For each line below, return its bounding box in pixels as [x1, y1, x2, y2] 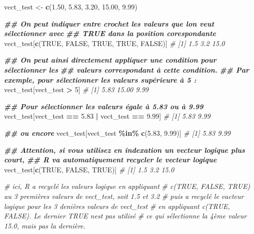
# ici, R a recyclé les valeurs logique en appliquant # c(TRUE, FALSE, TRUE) [4, 181, 250, 191]
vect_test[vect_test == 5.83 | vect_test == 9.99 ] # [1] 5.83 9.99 [4, 111, 210, 121]
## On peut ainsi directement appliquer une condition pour [4, 55, 216, 65]
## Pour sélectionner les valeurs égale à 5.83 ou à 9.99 [4, 101, 203, 111]
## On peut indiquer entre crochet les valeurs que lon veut [4, 18, 214, 29]
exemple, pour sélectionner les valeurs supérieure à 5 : [4, 74, 196, 85]
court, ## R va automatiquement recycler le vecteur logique [4, 154, 217, 165]
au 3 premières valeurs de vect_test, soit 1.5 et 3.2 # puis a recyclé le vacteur [4, 190, 244, 201]
